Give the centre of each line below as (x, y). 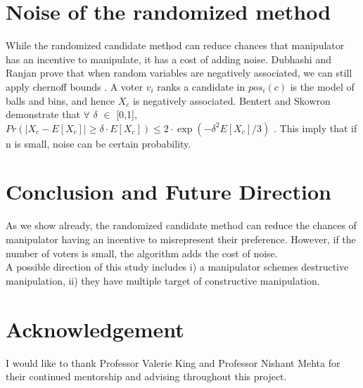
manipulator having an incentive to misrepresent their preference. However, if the (181, 239)
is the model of (322, 86)
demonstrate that (43, 114)
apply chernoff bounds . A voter (75, 86)
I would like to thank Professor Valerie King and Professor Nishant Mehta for (173, 362)
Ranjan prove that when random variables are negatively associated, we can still (179, 73)
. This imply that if (315, 128)
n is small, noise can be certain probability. (98, 143)
